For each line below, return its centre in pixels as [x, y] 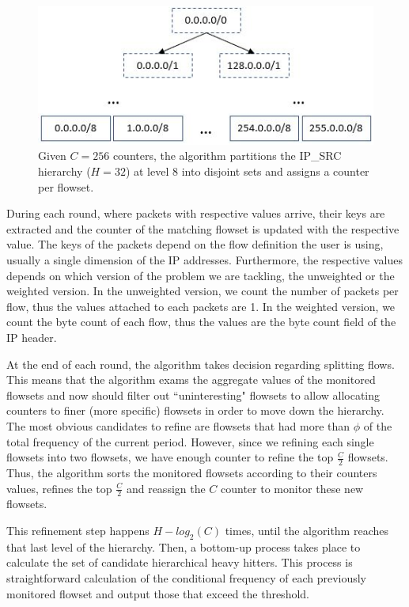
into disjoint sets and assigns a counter [275, 171]
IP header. [32, 337]
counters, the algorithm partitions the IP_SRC [227, 156]
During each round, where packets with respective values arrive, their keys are [196, 213]
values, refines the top [59, 488]
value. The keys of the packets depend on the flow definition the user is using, [195, 244]
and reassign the [166, 488]
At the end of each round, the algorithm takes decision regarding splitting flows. [201, 364]
